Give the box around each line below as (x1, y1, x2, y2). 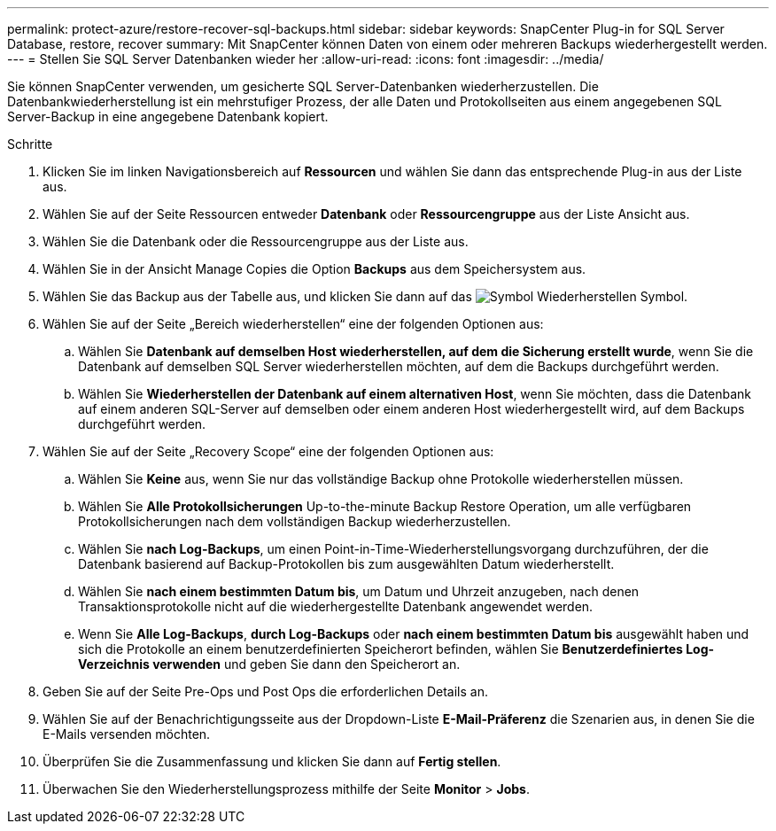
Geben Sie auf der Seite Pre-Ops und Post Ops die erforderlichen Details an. (43, 684, 488, 699)
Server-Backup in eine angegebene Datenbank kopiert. (7, 109, 329, 124)
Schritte (7, 136, 53, 151)
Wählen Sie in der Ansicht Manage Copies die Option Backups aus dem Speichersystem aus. (43, 261, 586, 276)
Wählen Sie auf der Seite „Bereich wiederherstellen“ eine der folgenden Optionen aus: (43, 316, 544, 331)
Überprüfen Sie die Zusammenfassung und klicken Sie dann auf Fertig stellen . (43, 754, 501, 769)
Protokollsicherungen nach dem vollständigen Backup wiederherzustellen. (78, 514, 511, 529)
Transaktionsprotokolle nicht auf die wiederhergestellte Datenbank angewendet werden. (78, 599, 594, 614)
